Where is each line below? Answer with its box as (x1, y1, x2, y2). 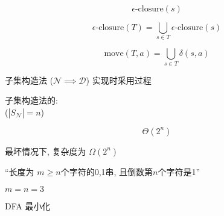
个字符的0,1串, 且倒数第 (60, 165, 153, 177)
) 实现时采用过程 (86, 73, 152, 86)
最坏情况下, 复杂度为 (5, 144, 86, 157)
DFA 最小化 (5, 200, 51, 212)
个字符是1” (158, 165, 200, 177)
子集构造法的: (5, 94, 58, 106)
